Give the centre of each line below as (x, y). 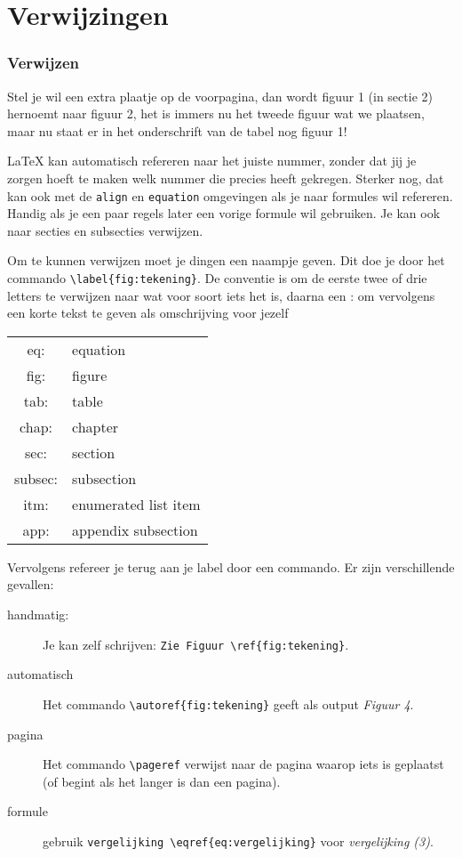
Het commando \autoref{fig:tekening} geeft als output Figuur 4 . (228, 703)
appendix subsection (135, 530)
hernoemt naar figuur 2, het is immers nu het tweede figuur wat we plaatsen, (216, 113)
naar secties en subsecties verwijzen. (105, 230)
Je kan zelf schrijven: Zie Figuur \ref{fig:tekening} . (196, 644)
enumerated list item (136, 504)
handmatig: (38, 614)
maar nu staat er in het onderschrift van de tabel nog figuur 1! (177, 130)
